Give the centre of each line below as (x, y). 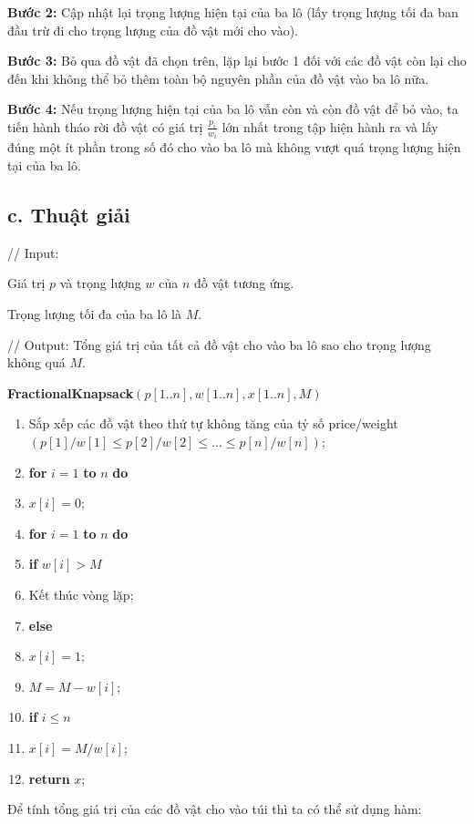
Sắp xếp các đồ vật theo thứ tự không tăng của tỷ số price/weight (213, 423)
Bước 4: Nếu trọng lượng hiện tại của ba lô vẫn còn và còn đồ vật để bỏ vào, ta (233, 109)
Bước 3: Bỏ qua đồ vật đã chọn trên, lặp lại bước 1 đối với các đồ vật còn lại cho (237, 61)
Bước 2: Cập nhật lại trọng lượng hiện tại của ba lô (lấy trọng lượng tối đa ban (233, 12)
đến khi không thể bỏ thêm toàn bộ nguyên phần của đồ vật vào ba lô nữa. (218, 78)
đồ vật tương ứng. (244, 283)
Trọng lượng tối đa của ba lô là (95, 314)
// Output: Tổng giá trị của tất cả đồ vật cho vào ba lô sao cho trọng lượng (219, 344)
